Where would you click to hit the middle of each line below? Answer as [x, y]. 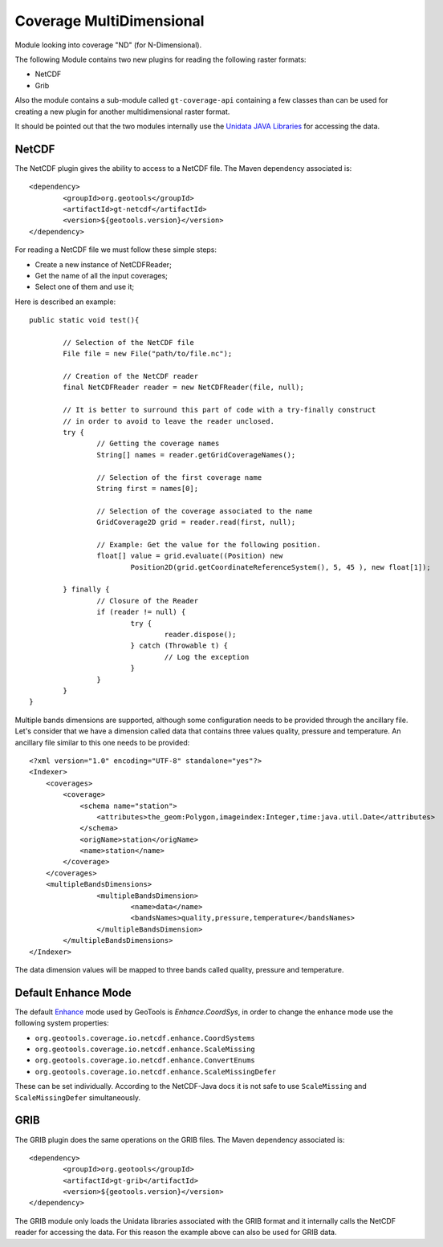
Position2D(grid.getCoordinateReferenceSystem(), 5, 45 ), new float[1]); [280, 567]
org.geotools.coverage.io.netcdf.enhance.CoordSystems [145, 1038]
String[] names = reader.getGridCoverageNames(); [196, 455]
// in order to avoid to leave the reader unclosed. [169, 421]
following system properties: [62, 1023]
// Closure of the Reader [148, 601]
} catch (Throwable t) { [179, 646]
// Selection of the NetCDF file [128, 342]
